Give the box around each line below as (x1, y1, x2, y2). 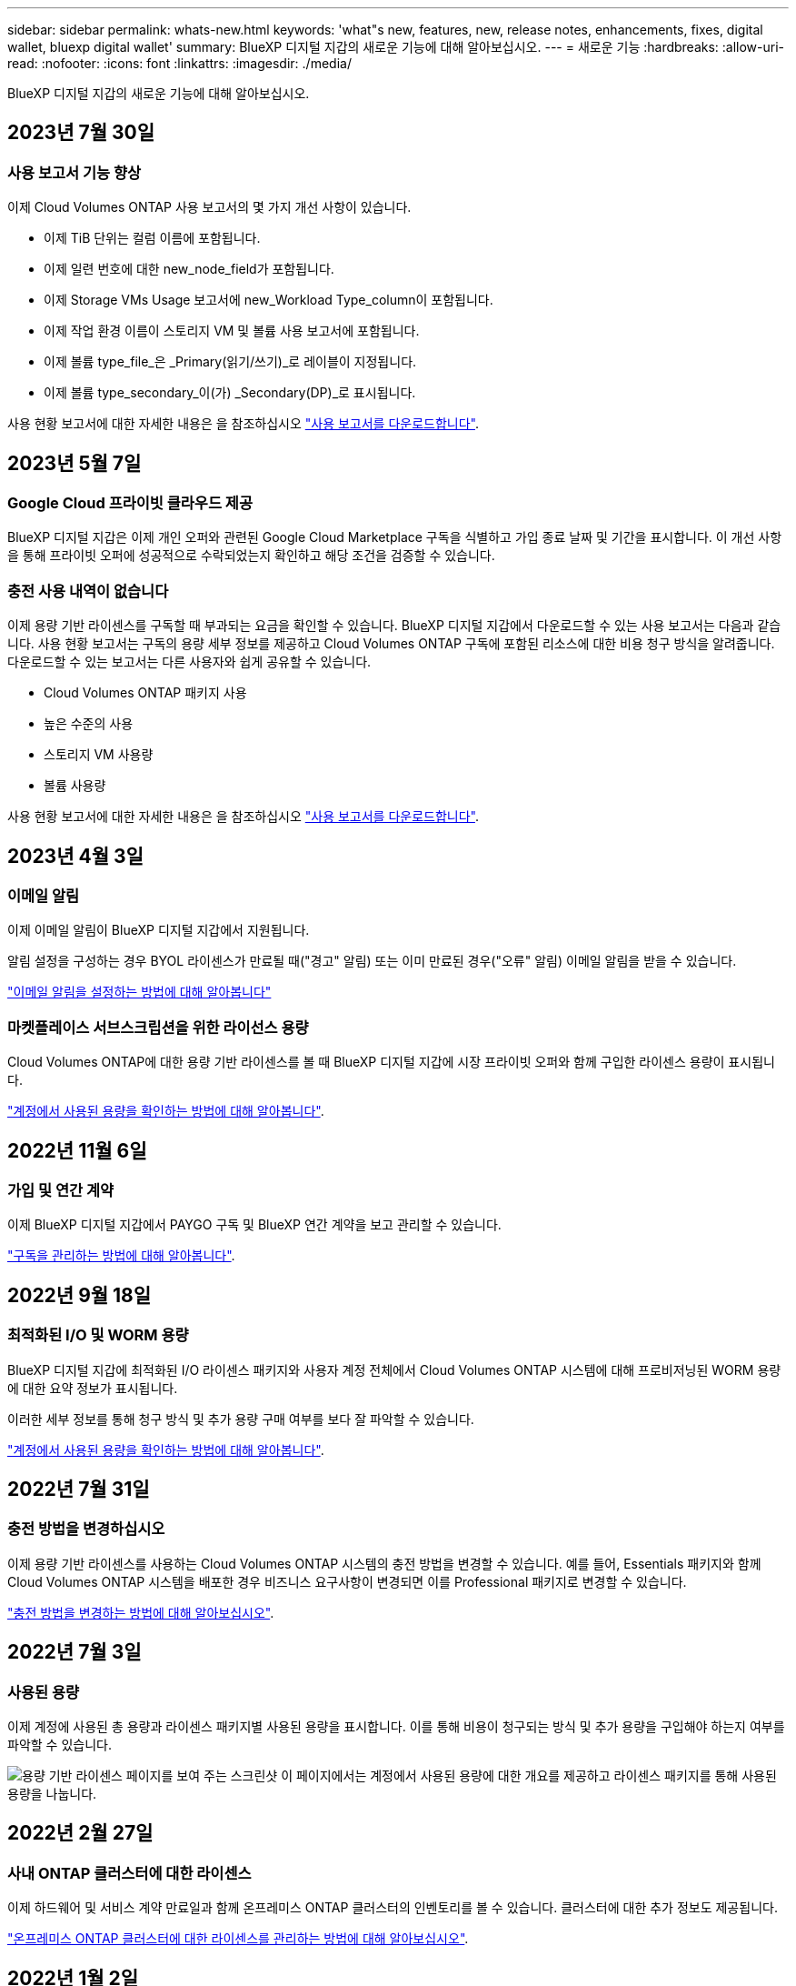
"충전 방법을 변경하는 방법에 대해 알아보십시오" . (7, 1604, 274, 1620)
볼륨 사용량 (44, 777, 106, 794)
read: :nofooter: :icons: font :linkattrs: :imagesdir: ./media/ (7, 55, 352, 71)
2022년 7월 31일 (7, 1478, 150, 1501)
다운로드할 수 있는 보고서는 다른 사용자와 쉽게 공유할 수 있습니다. (7, 654, 372, 670)
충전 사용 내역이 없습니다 (7, 581, 169, 600)
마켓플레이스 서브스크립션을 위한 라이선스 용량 (7, 1018, 309, 1037)
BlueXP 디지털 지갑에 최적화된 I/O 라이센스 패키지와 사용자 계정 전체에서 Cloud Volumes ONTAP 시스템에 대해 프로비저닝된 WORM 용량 (7, 1361, 781, 1378)
